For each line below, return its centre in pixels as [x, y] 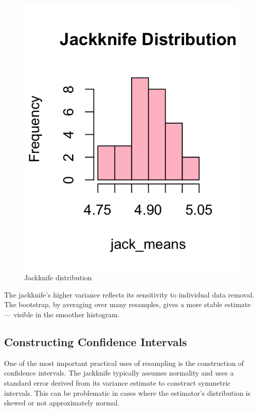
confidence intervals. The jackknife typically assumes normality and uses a [119, 373]
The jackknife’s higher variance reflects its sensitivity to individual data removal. [129, 294]
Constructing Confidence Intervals [96, 341]
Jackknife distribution [58, 277]
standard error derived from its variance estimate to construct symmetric [117, 382]
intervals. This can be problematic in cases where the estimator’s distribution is [127, 393]
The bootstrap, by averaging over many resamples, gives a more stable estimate [127, 304]
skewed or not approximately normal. [62, 403]
